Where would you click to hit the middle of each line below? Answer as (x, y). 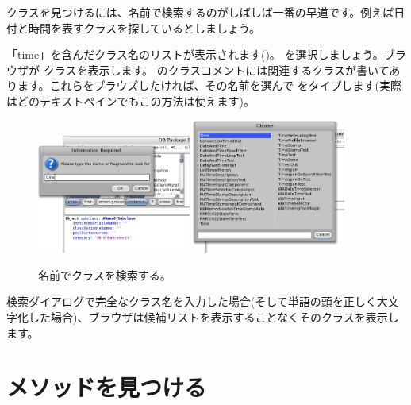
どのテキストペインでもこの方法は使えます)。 (136, 100)
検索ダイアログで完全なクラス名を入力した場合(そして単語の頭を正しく (192, 301)
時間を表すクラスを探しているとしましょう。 (144, 27)
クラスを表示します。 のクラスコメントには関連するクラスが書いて (216, 69)
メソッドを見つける (107, 387)
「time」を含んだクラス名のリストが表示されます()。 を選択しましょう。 (195, 54)
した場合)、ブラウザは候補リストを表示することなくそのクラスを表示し (213, 316)
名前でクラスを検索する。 (105, 274)
